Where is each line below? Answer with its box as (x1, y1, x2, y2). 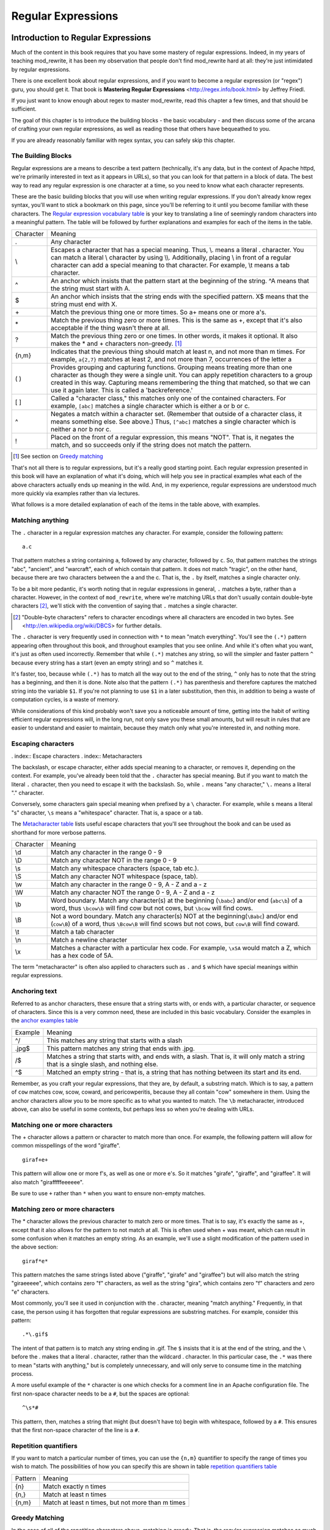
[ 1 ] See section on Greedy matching (13, 453, 103, 460)
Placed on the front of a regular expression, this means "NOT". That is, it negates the (50, 433, 295, 442)
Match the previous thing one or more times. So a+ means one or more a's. (50, 308, 267, 316)
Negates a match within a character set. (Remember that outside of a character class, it (50, 410, 302, 419)
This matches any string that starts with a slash (46, 1036, 183, 1045)
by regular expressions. (11, 65, 71, 73)
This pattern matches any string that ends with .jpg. (46, 1044, 195, 1053)
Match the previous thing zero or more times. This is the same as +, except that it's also (50, 316, 302, 324)
